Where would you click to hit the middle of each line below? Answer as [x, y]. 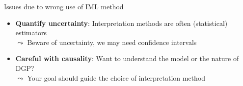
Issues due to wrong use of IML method [64, 6]
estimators [31, 32]
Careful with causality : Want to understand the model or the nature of [127, 58]
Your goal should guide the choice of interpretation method [116, 77]
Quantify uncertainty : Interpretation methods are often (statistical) [121, 23]
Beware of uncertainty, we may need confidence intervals [112, 42]
